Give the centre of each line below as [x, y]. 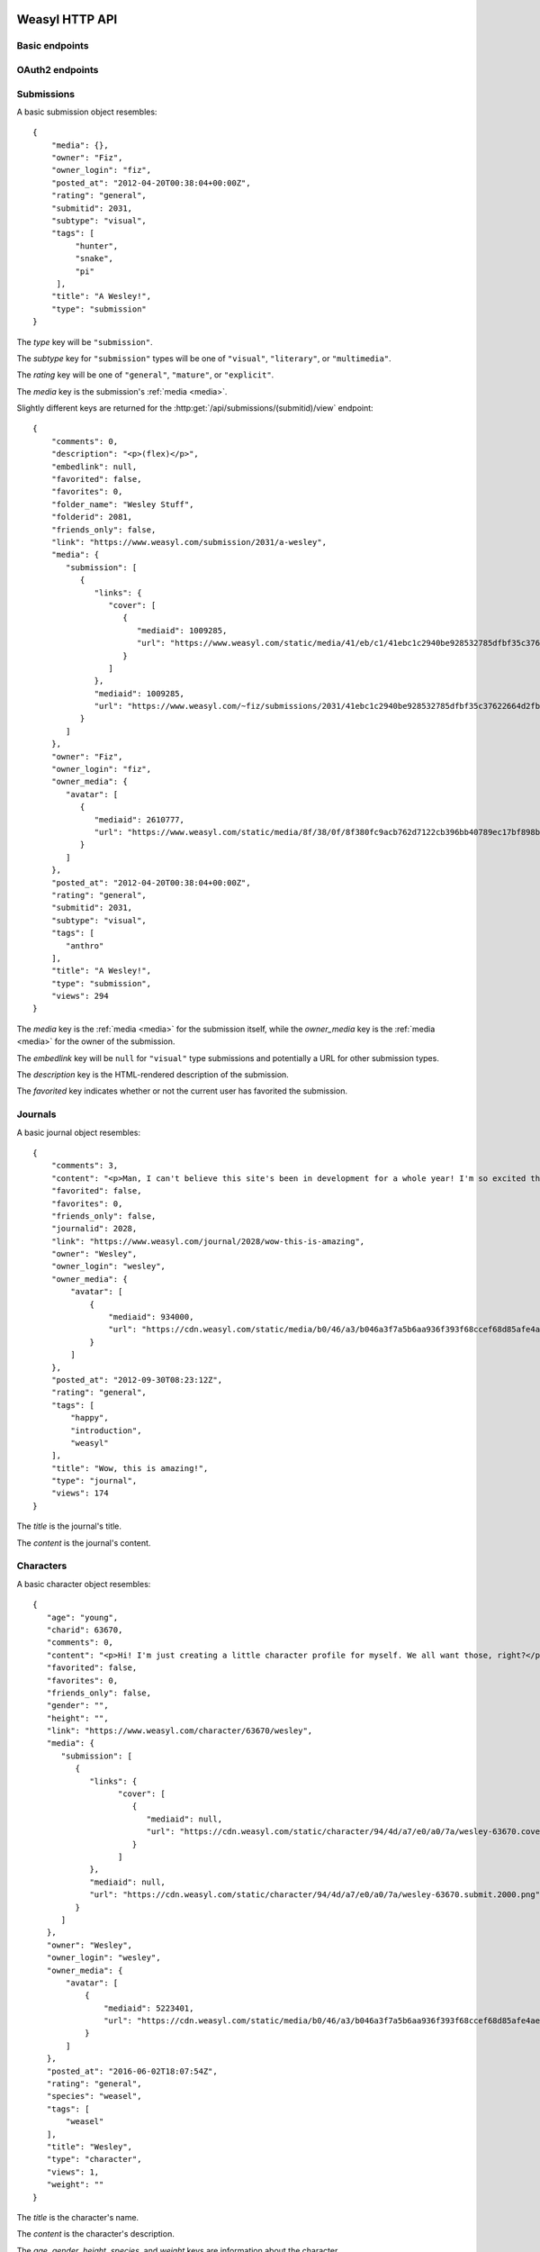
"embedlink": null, [94, 467]
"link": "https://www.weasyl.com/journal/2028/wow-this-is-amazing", [208, 1241]
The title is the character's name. [78, 2217]
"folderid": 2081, [92, 517]
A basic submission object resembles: [87, 112]
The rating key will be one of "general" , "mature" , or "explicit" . [145, 375]
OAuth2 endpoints [58, 69]
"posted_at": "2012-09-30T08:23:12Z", [137, 1380]
